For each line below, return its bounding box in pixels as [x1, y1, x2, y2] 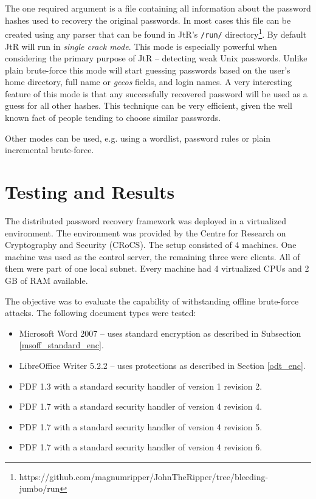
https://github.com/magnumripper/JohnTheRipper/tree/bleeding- [19, 470, 269, 483]
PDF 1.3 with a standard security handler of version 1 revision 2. [19, 379, 263, 392]
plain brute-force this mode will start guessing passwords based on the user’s [5, 63, 290, 76]
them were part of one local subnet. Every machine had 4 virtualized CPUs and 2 [5, 262, 309, 275]
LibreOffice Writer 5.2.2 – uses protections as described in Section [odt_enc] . [19, 359, 306, 371]
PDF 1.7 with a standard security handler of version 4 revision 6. [19, 441, 263, 453]
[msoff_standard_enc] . [19, 339, 104, 351]
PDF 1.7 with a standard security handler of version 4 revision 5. [19, 420, 263, 433]
